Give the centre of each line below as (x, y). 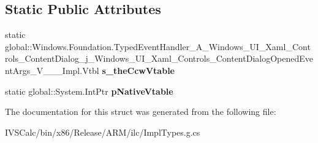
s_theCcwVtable (138, 70)
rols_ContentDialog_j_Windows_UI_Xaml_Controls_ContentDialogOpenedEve (159, 58)
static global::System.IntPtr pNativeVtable (89, 91)
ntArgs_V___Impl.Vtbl (52, 70)
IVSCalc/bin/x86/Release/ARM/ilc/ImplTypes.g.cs (103, 132)
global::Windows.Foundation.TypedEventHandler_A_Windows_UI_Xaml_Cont (158, 46)
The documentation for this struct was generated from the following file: (141, 112)
